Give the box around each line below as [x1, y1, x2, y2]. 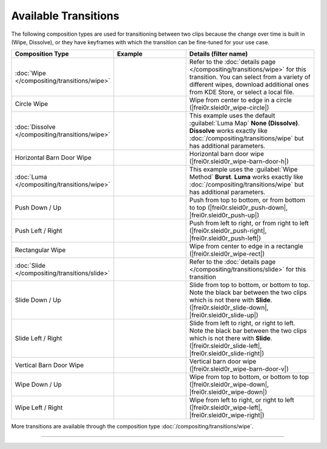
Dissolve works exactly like [189, 127, 268, 135]
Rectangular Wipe [15, 246, 66, 254]
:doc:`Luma [15, 173, 48, 181]
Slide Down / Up [15, 296, 62, 304]
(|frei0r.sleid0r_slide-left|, [189, 342, 262, 350]
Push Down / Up [15, 204, 62, 212]
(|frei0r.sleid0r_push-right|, [189, 227, 267, 235]
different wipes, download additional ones [189, 81, 309, 89]
